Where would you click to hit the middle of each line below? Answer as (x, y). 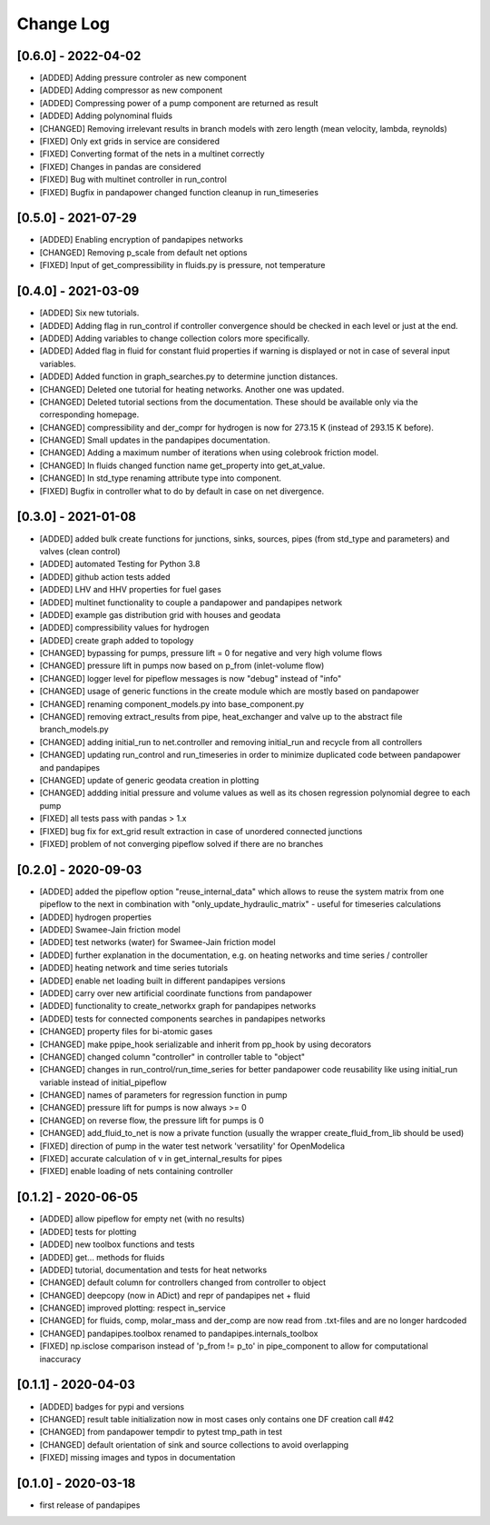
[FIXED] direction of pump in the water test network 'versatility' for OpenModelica (192, 1146)
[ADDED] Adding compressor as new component (131, 90)
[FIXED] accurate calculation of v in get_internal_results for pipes (161, 1159)
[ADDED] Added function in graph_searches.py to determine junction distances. (189, 376)
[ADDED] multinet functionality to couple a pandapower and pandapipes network (191, 602)
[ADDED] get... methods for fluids (102, 1257)
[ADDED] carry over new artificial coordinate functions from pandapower (176, 993)
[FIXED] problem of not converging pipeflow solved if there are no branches (181, 843)
